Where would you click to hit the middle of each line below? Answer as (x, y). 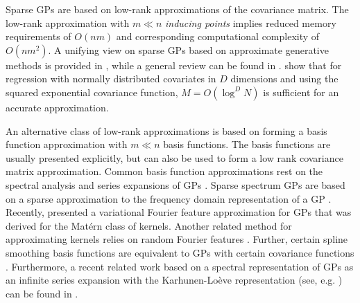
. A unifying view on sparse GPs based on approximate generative (188, 49)
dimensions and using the (284, 79)
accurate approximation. (57, 107)
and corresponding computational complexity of (218, 36)
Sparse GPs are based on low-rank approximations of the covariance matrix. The (177, 9)
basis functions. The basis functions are (247, 144)
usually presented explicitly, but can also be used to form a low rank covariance (174, 157)
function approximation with (67, 144)
